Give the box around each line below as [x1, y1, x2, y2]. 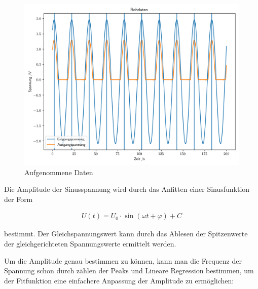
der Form [4, 193, 33, 204]
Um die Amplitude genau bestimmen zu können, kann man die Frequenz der [4, 255, 242, 266]
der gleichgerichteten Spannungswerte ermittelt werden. [4, 238, 176, 249]
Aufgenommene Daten [24, 167, 93, 177]
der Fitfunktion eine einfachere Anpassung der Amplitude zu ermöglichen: [4, 275, 234, 285]
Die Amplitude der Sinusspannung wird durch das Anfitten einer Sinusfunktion [4, 184, 250, 194]
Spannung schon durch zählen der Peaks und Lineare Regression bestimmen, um [4, 265, 254, 276]
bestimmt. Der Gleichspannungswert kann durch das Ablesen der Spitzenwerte [4, 228, 248, 239]
